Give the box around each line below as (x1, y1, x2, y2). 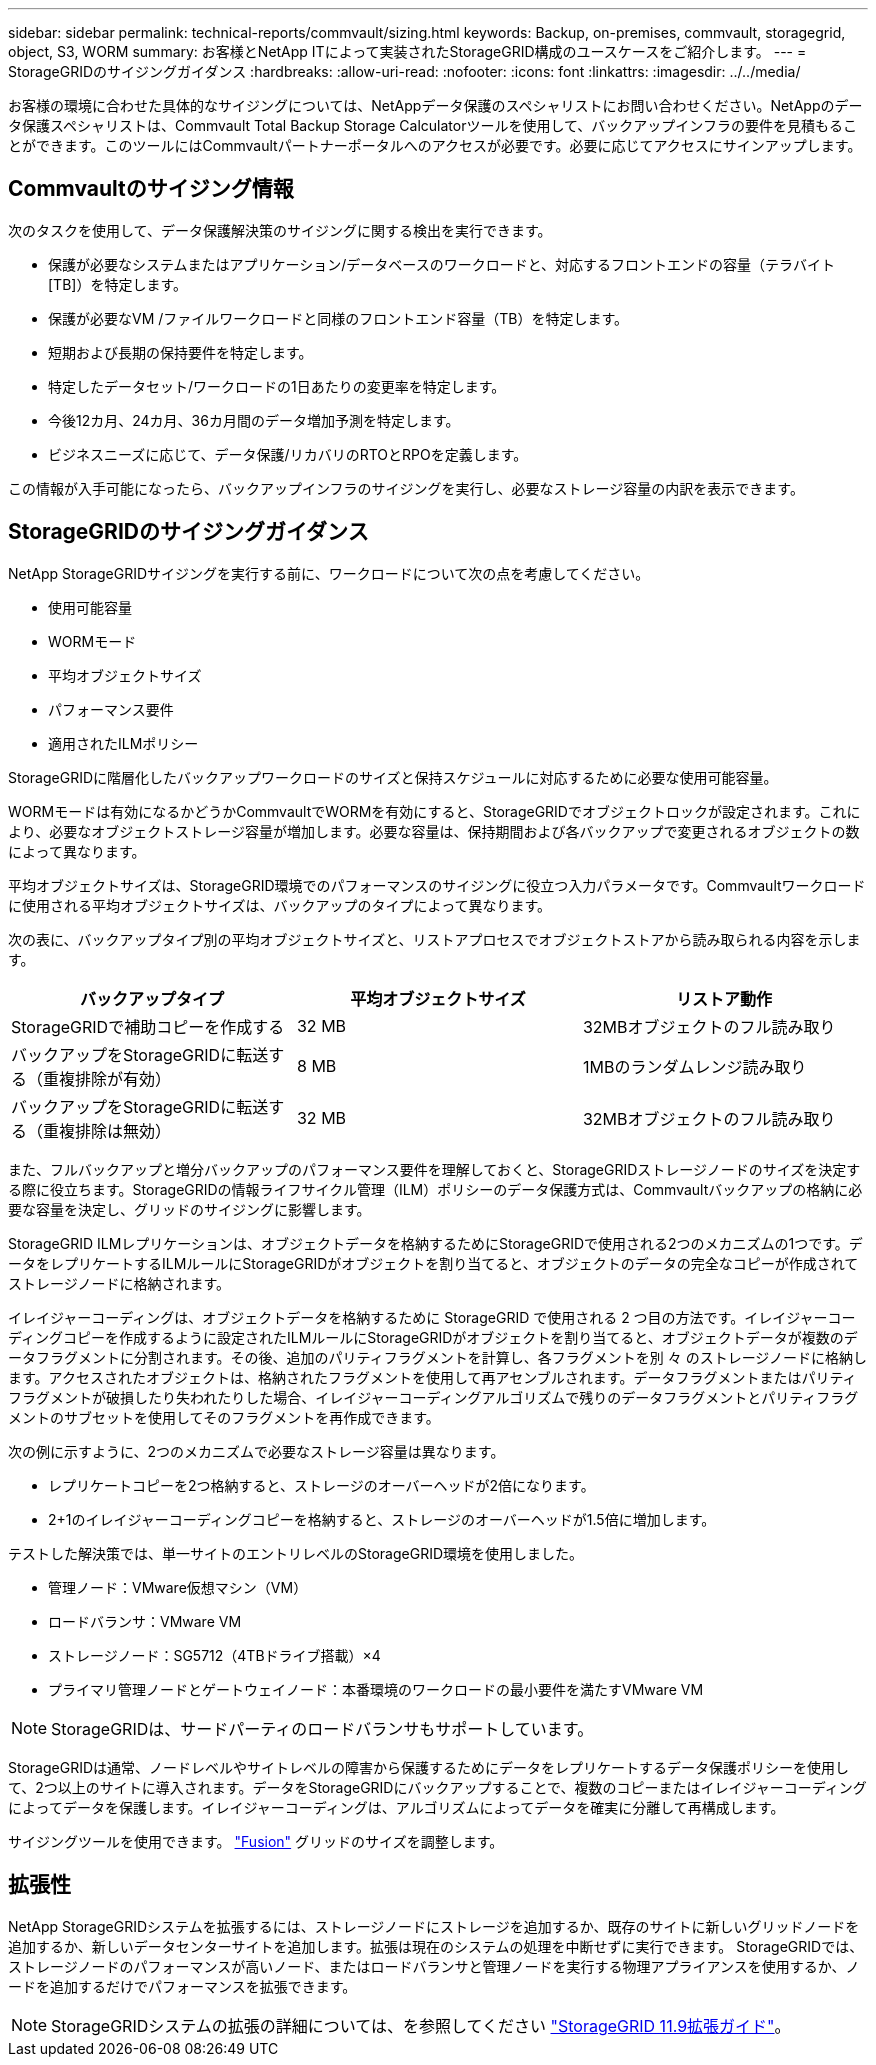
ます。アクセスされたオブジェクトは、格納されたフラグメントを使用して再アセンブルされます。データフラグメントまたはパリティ (8, 1368, 857, 1386)
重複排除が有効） (43, 1068, 172, 1089)
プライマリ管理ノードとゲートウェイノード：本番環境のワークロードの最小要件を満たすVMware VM (48, 1680, 704, 1698)
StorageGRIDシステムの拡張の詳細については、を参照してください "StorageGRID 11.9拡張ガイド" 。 (51, 2015, 791, 2036)
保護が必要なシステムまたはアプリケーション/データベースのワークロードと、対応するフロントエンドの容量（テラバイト (48, 255, 835, 273)
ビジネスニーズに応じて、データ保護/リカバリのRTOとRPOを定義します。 (48, 445, 528, 463)
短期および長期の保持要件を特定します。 (48, 343, 313, 361)
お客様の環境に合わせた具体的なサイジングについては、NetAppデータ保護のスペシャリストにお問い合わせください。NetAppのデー (8, 97, 863, 114)
